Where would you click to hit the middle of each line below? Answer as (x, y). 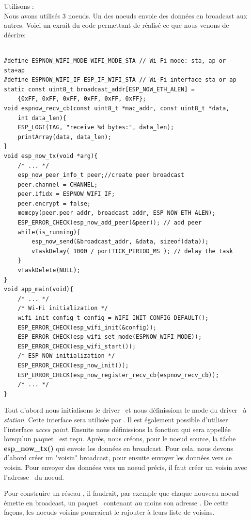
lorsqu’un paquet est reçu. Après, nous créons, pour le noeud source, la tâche (120, 439)
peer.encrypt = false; (54, 203)
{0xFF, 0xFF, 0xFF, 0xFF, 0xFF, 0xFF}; (82, 99)
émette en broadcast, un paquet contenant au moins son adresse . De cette (116, 502)
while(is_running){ (49, 232)
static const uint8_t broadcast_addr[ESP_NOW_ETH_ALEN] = (99, 89)
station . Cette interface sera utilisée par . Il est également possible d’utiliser (116, 419)
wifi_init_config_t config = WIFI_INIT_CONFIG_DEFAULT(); (113, 318)
